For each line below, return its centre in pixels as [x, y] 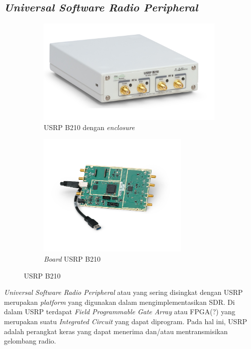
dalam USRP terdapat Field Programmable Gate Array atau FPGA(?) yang [120, 312]
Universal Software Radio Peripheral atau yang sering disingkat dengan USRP [124, 292]
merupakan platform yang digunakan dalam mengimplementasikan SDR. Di [120, 302]
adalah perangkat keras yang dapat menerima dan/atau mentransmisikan [116, 331]
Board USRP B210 [72, 258]
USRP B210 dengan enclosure [89, 127]
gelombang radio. [30, 341]
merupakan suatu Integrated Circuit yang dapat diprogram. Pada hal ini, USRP [125, 321]
